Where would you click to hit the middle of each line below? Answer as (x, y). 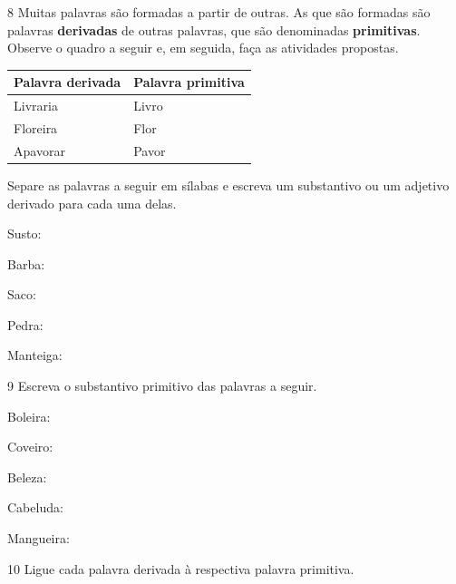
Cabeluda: (35, 507)
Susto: (24, 234)
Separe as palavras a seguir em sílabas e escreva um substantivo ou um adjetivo (228, 185)
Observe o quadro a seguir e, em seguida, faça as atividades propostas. (203, 48)
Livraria (36, 106)
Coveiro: (30, 447)
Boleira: (29, 416)
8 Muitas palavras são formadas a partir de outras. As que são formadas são (219, 12)
